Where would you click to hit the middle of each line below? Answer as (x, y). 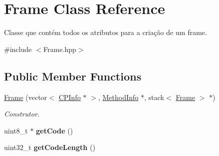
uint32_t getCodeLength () (50, 147)
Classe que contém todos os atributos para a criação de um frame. (105, 32)
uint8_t (16, 130)
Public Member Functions (73, 76)
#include (18, 49)
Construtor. (22, 114)
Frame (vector (26, 97)
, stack (154, 97)
